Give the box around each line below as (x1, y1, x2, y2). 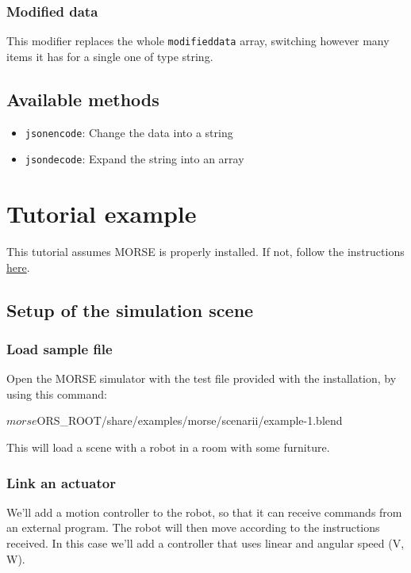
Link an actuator (6, 472, 116, 492)
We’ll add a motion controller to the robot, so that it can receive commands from (6, 503, 402, 520)
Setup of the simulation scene (6, 297, 254, 322)
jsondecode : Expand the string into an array (25, 151, 244, 167)
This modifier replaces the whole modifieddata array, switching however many (6, 32, 390, 49)
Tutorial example (6, 197, 197, 230)
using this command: (6, 385, 107, 402)
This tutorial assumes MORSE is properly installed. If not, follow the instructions (6, 243, 405, 260)
